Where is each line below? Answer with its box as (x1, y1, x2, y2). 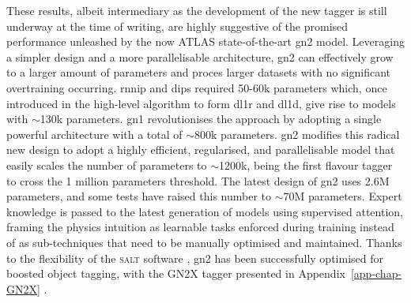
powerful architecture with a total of (6, 125, 183, 142)
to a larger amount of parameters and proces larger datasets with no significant (6, 64, 390, 80)
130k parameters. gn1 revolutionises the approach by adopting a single (40, 110, 382, 127)
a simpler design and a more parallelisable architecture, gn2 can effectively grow (6, 48, 394, 65)
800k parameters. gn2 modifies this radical (194, 125, 400, 142)
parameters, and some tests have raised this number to (6, 188, 272, 204)
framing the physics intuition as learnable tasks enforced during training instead (6, 219, 394, 235)
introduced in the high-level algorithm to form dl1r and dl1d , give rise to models (6, 95, 396, 111)
